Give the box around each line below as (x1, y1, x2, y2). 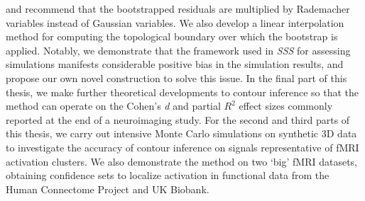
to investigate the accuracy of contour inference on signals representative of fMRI (6, 139, 359, 154)
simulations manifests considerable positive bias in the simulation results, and (6, 57, 344, 71)
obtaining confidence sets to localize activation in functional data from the (6, 168, 329, 183)
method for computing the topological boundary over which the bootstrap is (6, 29, 338, 44)
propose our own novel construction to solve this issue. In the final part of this (6, 70, 347, 85)
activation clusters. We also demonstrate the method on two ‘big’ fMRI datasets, (6, 154, 357, 168)
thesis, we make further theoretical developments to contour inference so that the (6, 84, 359, 99)
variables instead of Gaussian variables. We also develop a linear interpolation (6, 15, 344, 30)
